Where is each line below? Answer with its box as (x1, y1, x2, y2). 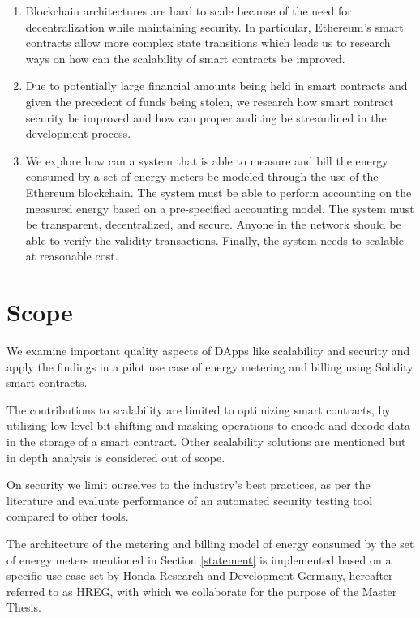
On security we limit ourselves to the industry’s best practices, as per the (6, 476, 371, 493)
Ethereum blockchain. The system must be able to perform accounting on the (25, 183, 412, 200)
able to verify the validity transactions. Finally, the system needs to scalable (25, 231, 405, 248)
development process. (25, 125, 131, 142)
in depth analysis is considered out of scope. (6, 448, 225, 466)
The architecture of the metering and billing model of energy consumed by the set (6, 534, 414, 551)
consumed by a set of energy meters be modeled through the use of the (25, 168, 379, 185)
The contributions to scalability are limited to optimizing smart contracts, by (6, 401, 391, 418)
